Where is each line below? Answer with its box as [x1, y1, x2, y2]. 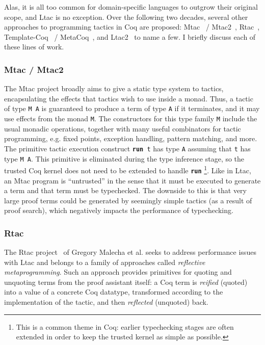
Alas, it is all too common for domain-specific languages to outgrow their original [4, 2, 258, 12]
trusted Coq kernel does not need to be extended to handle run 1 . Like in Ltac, [4, 164, 251, 175]
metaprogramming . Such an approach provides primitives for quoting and [4, 267, 232, 277]
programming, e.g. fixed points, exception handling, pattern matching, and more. [4, 133, 257, 144]
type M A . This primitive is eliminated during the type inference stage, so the [4, 153, 245, 164]
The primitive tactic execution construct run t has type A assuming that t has [4, 143, 251, 153]
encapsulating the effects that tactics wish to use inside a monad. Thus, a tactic [4, 93, 253, 103]
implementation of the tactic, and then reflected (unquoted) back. [4, 297, 208, 307]
